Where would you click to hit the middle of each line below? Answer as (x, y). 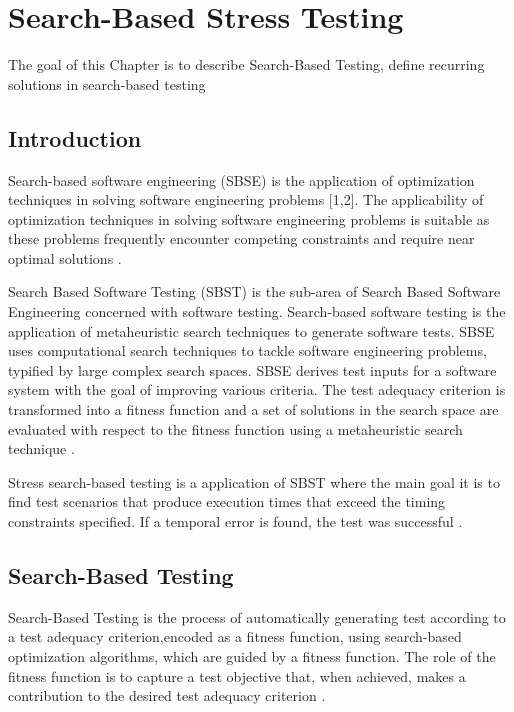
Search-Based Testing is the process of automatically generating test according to (257, 616)
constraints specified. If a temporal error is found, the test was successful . (235, 521)
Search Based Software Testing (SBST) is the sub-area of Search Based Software (254, 291)
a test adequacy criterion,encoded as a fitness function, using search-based (235, 636)
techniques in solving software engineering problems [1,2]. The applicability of (246, 199)
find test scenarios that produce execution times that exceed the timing (227, 501)
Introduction (75, 137)
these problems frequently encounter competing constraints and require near (241, 238)
